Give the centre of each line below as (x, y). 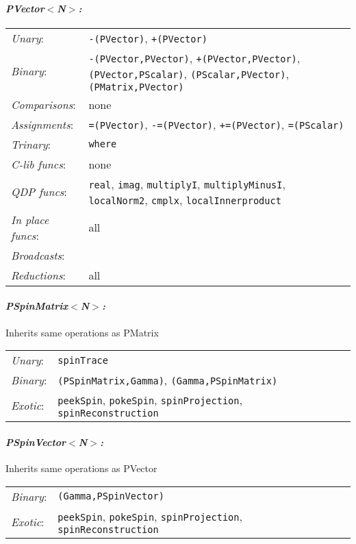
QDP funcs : (39, 192)
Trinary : (31, 144)
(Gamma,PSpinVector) (111, 496)
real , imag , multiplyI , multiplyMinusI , (187, 184)
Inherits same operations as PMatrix (82, 332)
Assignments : (42, 124)
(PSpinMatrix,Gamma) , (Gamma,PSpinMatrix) (168, 380)
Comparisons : (43, 104)
